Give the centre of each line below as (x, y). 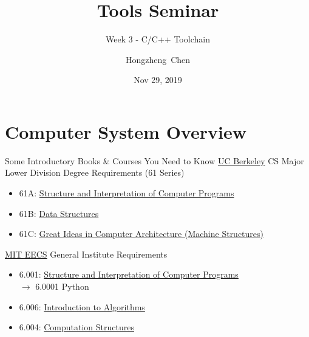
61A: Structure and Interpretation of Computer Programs (127, 193)
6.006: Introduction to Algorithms (82, 306)
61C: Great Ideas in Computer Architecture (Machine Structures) (141, 234)
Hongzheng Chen (158, 59)
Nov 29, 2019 (158, 80)
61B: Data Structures (59, 213)
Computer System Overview (126, 131)
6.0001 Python (62, 286)
